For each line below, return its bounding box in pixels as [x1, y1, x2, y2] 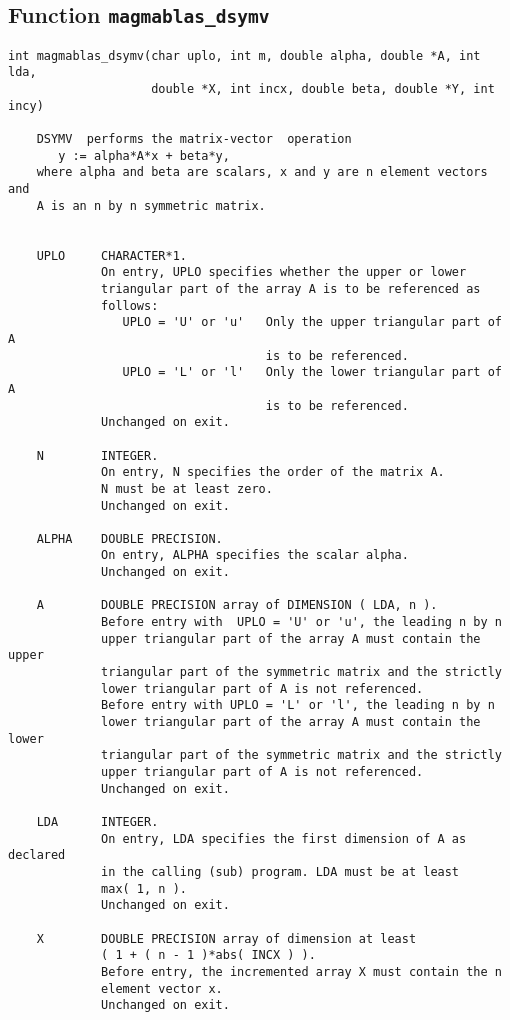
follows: [101, 298, 159, 313]
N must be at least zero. [101, 481, 273, 496]
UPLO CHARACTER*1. [36, 248, 187, 263]
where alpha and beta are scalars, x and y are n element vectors [36, 165, 488, 180]
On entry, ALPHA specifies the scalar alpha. [101, 548, 409, 563]
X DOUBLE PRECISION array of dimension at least [36, 931, 417, 946]
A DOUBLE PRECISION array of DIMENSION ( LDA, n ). [36, 598, 438, 613]
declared [8, 848, 66, 863]
